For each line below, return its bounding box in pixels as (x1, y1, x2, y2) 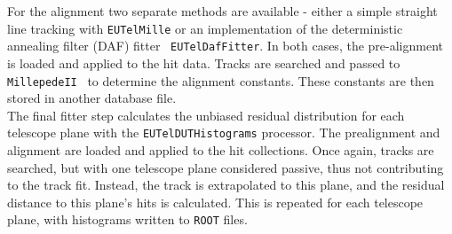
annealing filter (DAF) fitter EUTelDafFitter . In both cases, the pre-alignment (7, 36, 443, 55)
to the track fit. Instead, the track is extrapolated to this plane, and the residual (7, 175, 445, 194)
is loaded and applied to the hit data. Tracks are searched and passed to (7, 53, 400, 72)
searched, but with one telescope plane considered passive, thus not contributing (7, 158, 444, 176)
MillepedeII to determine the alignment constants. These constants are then (7, 71, 434, 90)
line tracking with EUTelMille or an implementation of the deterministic (7, 19, 403, 37)
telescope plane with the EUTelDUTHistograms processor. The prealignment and (7, 123, 440, 142)
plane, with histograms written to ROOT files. (7, 210, 248, 229)
